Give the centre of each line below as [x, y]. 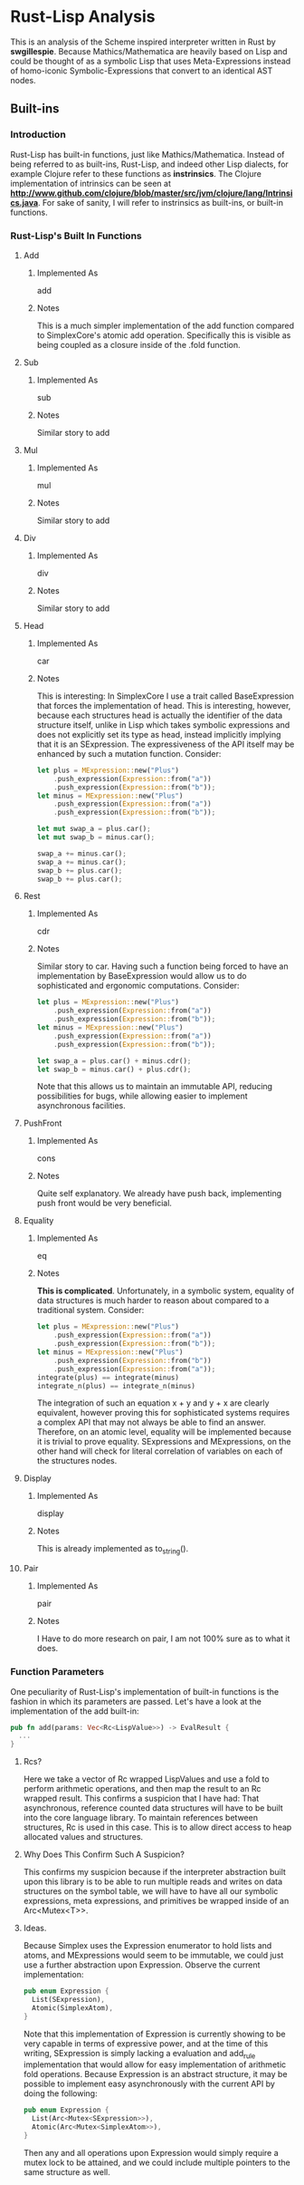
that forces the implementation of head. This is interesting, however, [164, 705]
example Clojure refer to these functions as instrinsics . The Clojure [136, 173]
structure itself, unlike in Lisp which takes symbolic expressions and [163, 725]
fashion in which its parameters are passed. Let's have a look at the [136, 1701]
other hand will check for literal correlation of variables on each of [160, 1451]
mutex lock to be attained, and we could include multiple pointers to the [157, 2162]
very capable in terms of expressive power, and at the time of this [146, 2043]
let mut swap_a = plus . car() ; [94, 829]
